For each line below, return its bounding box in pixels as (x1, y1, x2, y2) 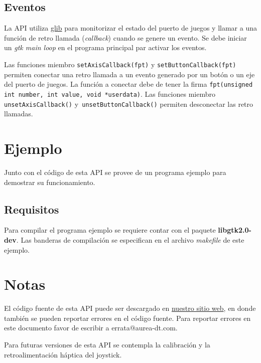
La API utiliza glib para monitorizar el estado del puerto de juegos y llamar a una (4, 23, 257, 33)
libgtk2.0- (218, 225, 251, 235)
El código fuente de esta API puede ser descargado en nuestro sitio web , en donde (4, 303, 256, 313)
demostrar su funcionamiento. (4, 176, 95, 187)
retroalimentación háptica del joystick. (4, 349, 122, 359)
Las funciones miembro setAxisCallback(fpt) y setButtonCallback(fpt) (4, 59, 236, 69)
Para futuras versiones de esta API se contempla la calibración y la (4, 339, 210, 349)
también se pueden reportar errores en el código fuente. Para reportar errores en (4, 312, 251, 323)
